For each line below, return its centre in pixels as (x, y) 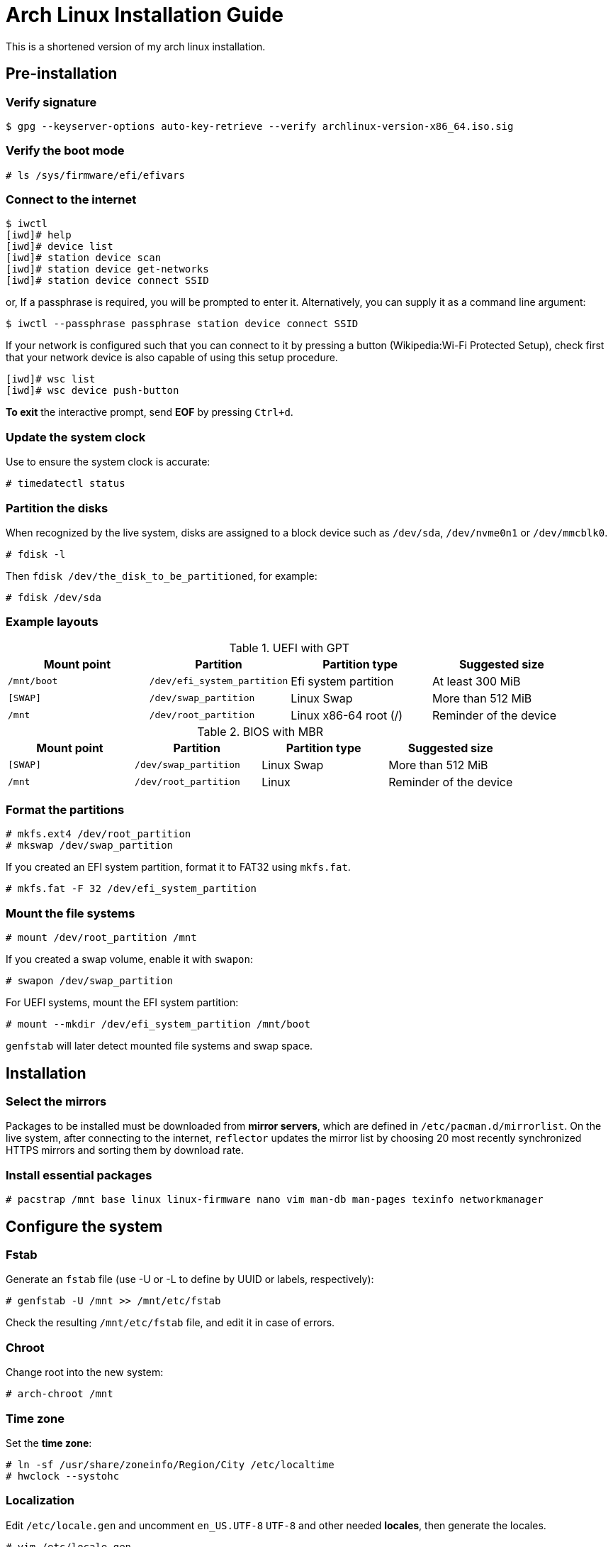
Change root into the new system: (85, 1372)
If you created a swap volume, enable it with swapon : (130, 959)
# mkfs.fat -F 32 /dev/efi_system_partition (131, 889)
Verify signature (51, 102)
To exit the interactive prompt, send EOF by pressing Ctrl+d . (150, 412)
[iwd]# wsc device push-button (92, 391)
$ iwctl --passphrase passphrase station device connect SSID (182, 324)
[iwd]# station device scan (84, 258)
